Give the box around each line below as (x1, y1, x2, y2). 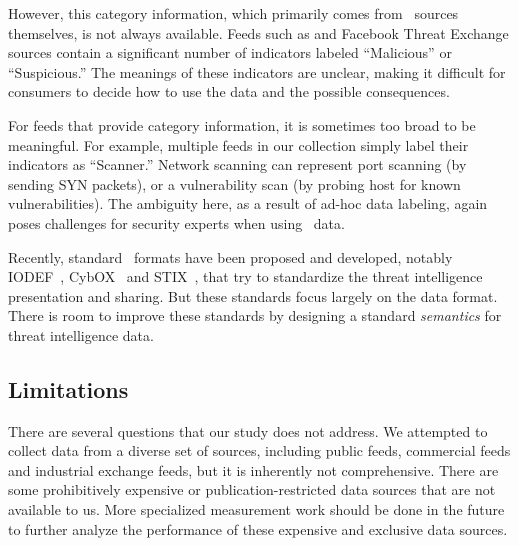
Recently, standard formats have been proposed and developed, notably (8, 246, 453, 267)
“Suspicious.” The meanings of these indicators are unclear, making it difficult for (8, 61, 506, 82)
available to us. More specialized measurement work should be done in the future (8, 499, 505, 520)
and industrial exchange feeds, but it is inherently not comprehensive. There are (8, 459, 499, 480)
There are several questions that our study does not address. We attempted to (8, 420, 488, 441)
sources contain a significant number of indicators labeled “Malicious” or (8, 42, 452, 63)
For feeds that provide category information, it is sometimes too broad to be (8, 114, 476, 135)
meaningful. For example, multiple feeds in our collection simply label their (8, 134, 469, 155)
